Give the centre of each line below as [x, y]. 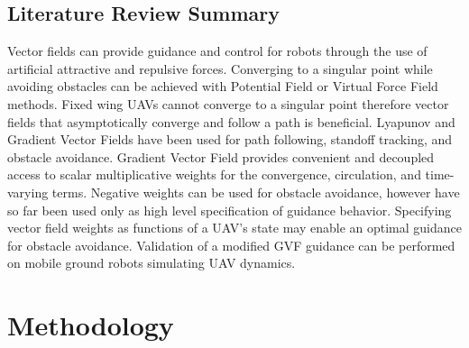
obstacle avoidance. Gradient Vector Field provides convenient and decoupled [221, 156]
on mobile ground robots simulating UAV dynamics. [152, 263]
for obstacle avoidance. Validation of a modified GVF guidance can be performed [231, 245]
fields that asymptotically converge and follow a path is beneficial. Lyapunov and [231, 121]
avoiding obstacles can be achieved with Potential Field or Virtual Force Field [223, 86]
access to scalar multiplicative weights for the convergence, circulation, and [214, 174]
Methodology [91, 325]
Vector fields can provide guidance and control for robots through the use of [217, 51]
